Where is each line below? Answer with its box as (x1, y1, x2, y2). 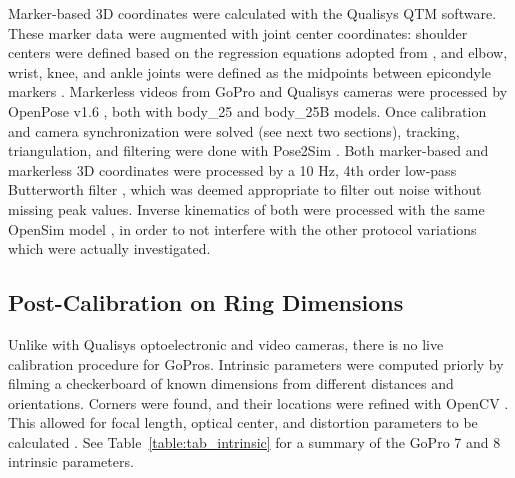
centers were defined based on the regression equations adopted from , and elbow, (8, 42, 508, 63)
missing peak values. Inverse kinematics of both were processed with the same (8, 198, 485, 219)
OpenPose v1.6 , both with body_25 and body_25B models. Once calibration (8, 100, 487, 121)
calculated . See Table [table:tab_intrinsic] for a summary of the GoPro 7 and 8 (8, 431, 501, 452)
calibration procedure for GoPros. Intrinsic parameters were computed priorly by (8, 353, 504, 374)
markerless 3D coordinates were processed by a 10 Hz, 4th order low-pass (8, 159, 457, 180)
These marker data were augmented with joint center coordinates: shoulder (8, 22, 468, 43)
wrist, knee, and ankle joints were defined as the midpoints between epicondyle (8, 61, 491, 82)
